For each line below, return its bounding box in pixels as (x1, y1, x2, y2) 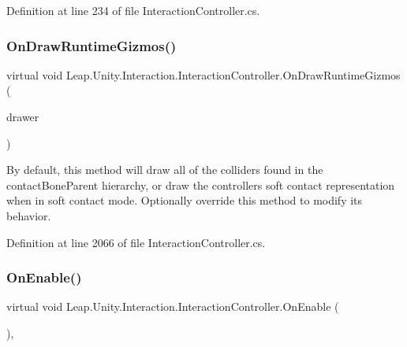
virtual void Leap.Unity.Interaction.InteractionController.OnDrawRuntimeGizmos (6, 66, 401, 83)
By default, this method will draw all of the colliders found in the (6, 161, 323, 178)
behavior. (6, 207, 51, 223)
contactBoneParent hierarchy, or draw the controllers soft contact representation (6, 176, 395, 193)
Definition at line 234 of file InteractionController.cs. (6, 2, 260, 18)
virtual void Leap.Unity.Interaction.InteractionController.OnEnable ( (6, 298, 339, 315)
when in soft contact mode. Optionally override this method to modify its (6, 192, 363, 209)
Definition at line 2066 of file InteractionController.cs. (6, 234, 266, 250)
